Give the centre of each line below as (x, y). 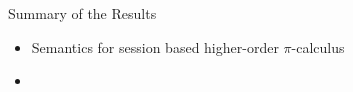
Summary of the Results (82, 13)
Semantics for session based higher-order (155, 46)
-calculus (318, 46)
